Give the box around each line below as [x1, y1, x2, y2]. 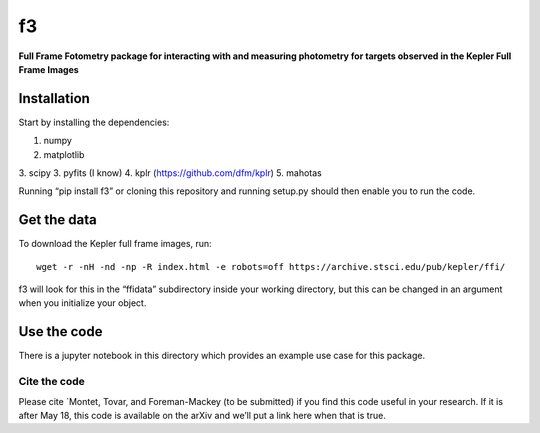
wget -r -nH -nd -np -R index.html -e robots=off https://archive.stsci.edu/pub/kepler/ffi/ [36, 261, 506, 272]
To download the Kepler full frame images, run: [18, 238, 212, 250]
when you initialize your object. [18, 297, 147, 309]
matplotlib [43, 148, 85, 160]
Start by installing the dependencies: [18, 116, 170, 128]
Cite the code [18, 375, 85, 389]
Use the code [18, 323, 103, 340]
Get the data [18, 211, 97, 229]
